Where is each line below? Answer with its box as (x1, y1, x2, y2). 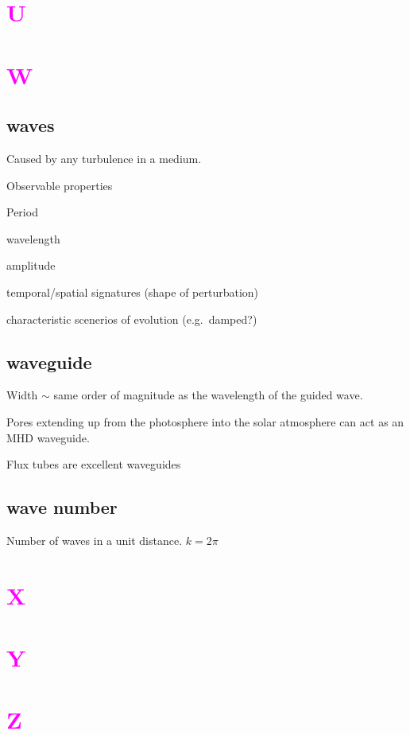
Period (6, 204, 38, 220)
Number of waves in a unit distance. (6, 531, 183, 548)
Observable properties (6, 177, 113, 193)
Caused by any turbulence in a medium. (6, 150, 202, 166)
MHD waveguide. (6, 429, 90, 445)
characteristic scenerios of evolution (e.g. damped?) (6, 310, 257, 327)
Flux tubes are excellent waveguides (6, 456, 181, 472)
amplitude (6, 257, 56, 274)
